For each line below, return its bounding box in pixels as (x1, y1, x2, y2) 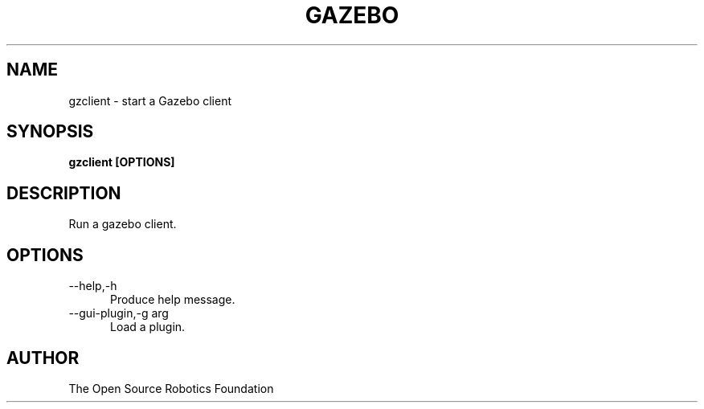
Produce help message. (110, 292, 235, 307)
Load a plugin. (110, 320, 186, 334)
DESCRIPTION (6, 182, 121, 203)
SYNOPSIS (6, 121, 94, 142)
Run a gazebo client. (68, 217, 177, 231)
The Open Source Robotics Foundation (68, 381, 274, 395)
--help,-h (68, 279, 117, 293)
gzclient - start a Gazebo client (68, 93, 232, 108)
